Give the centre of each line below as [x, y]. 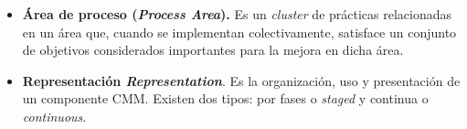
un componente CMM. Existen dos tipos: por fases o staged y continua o [225, 98]
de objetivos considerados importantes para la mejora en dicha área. [213, 50]
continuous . [54, 116]
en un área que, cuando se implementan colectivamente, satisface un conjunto [239, 32]
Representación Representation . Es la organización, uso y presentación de [241, 80]
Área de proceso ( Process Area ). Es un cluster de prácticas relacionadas [237, 14]
